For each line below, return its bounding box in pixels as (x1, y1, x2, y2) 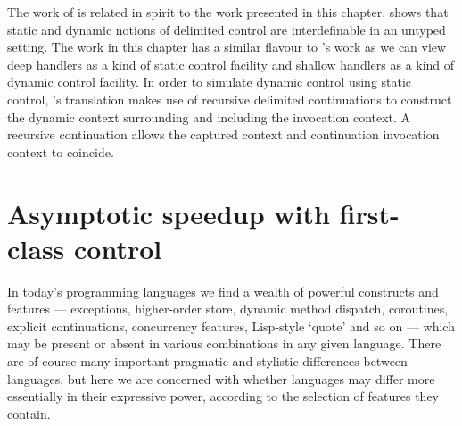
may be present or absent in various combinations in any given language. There (7, 334, 441, 353)
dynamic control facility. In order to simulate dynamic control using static (7, 72, 412, 91)
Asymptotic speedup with (7, 195, 330, 231)
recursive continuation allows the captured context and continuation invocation (7, 125, 440, 144)
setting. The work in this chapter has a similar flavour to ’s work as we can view (7, 38, 447, 56)
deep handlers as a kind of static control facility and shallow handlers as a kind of (7, 54, 455, 73)
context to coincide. (7, 142, 114, 161)
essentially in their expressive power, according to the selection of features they (7, 387, 440, 405)
